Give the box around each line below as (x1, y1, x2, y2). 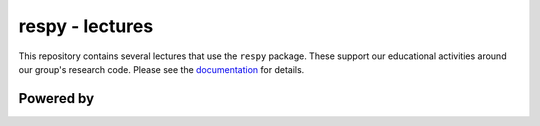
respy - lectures (18, 15, 154, 37)
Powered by (18, 90, 95, 107)
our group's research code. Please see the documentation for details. (18, 63, 305, 75)
